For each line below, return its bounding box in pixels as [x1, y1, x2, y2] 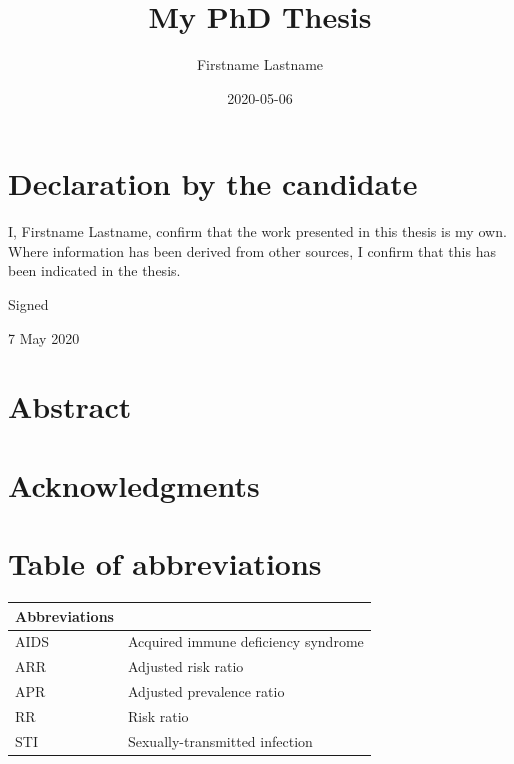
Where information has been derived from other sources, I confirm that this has [8, 240, 496, 261]
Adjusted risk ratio [127, 656, 244, 677]
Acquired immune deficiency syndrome [127, 631, 364, 652]
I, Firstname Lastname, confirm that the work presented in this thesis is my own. [8, 221, 507, 242]
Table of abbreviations [8, 543, 322, 584]
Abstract [8, 386, 132, 427]
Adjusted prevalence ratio [127, 681, 285, 702]
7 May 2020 [8, 327, 80, 348]
